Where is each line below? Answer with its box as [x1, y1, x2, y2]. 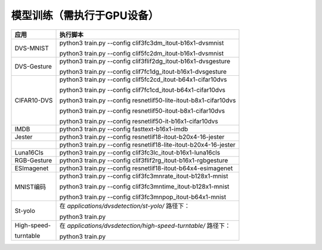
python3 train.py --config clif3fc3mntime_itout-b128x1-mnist [59, 182, 230, 190]
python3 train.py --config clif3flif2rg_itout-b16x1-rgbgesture [59, 156, 228, 164]
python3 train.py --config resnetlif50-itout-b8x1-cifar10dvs [59, 106, 225, 115]
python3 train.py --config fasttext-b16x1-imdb [59, 125, 188, 133]
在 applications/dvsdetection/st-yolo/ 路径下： [59, 202, 190, 210]
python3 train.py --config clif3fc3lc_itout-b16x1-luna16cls [59, 148, 221, 156]
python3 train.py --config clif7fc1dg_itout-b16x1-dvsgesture [59, 67, 227, 76]
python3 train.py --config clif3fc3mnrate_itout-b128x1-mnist [59, 172, 229, 180]
